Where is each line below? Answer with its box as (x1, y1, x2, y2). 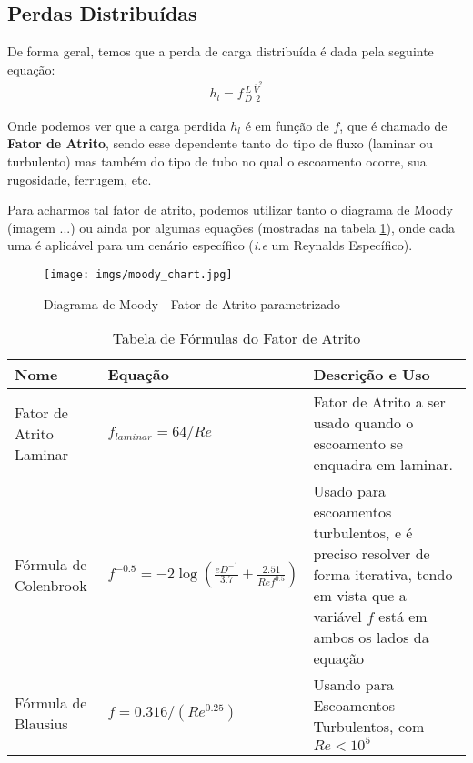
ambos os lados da (313, 627, 429, 648)
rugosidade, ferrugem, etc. (7, 169, 152, 188)
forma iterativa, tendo (313, 564, 453, 586)
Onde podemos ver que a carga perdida (7, 115, 226, 135)
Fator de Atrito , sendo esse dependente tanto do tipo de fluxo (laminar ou (7, 134, 433, 153)
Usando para (313, 674, 394, 696)
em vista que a (313, 585, 407, 607)
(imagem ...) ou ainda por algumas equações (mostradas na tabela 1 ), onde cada (7, 217, 455, 236)
